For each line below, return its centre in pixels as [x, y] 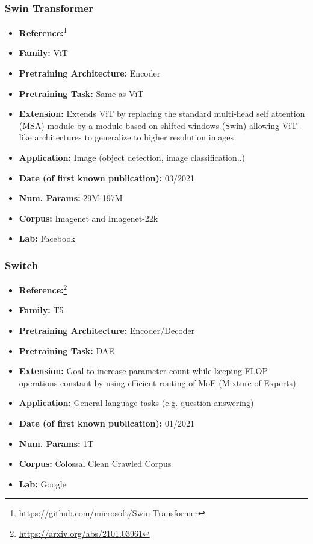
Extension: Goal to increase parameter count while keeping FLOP [143, 371]
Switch [21, 265]
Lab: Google [42, 483]
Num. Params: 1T [56, 443]
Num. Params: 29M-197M [71, 198]
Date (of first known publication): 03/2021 [107, 177]
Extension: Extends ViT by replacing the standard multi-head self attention [162, 114]
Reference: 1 [43, 32]
